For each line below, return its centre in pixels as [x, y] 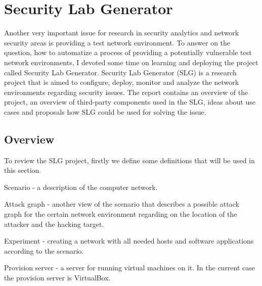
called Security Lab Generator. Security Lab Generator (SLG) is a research [120, 72]
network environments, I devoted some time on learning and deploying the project [131, 62]
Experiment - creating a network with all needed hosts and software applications [129, 241]
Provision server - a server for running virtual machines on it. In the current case [130, 268]
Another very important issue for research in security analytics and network [122, 33]
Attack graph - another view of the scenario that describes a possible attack [122, 204]
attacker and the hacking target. [54, 224]
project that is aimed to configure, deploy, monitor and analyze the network [122, 82]
